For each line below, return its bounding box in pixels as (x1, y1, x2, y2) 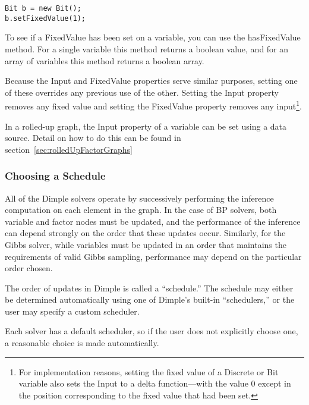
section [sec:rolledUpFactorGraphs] (5, 143, 133, 155)
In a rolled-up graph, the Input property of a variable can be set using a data (5, 120, 287, 132)
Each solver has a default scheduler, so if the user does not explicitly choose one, (5, 325, 298, 337)
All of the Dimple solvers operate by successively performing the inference (5, 191, 274, 204)
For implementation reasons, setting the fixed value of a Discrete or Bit (18, 365, 279, 378)
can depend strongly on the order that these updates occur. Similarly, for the (5, 227, 286, 239)
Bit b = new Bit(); (5, 4, 81, 12)
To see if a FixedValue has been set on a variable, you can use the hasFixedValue (5, 31, 301, 43)
